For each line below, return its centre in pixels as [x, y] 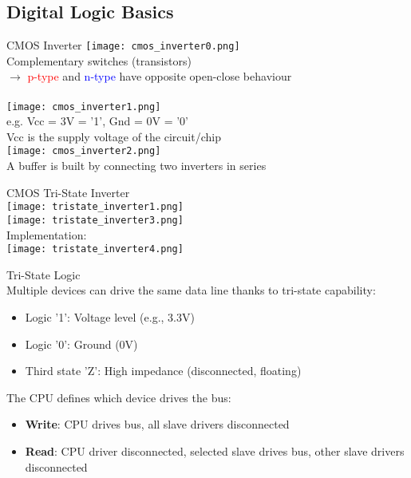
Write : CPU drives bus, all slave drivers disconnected [157, 424]
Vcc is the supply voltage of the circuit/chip [114, 136]
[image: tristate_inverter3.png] [95, 220]
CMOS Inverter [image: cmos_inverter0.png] [123, 45]
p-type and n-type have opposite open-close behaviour [160, 76]
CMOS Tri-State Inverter [68, 192]
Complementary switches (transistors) [99, 60]
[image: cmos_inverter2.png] [84, 151]
